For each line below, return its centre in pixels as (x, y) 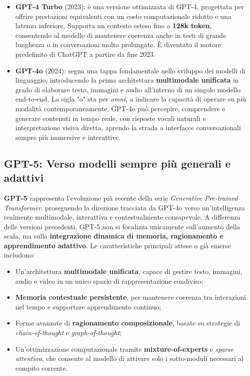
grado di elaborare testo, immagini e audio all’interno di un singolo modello (128, 89)
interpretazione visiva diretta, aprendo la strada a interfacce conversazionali (128, 128)
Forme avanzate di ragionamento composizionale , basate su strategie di (128, 323)
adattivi (24, 178)
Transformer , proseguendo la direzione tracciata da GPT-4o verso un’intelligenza (125, 207)
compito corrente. (41, 367)
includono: (19, 255)
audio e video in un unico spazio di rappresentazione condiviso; (109, 281)
